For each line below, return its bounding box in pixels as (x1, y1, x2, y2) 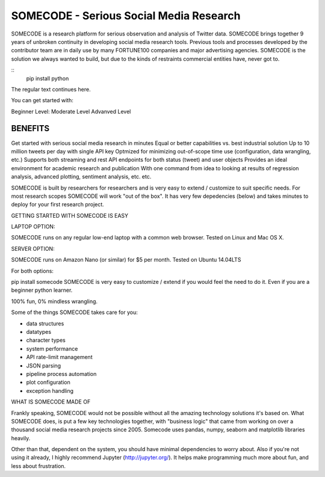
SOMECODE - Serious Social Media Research (11, 9, 241, 22)
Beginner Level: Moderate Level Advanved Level (11, 108, 131, 115)
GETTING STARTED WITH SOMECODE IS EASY (11, 212, 129, 219)
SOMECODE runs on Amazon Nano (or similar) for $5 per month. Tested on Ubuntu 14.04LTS (11, 256, 241, 263)
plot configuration (26, 379, 70, 386)
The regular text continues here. (11, 85, 91, 93)
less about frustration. (11, 462, 66, 469)
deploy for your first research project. (11, 201, 105, 208)
